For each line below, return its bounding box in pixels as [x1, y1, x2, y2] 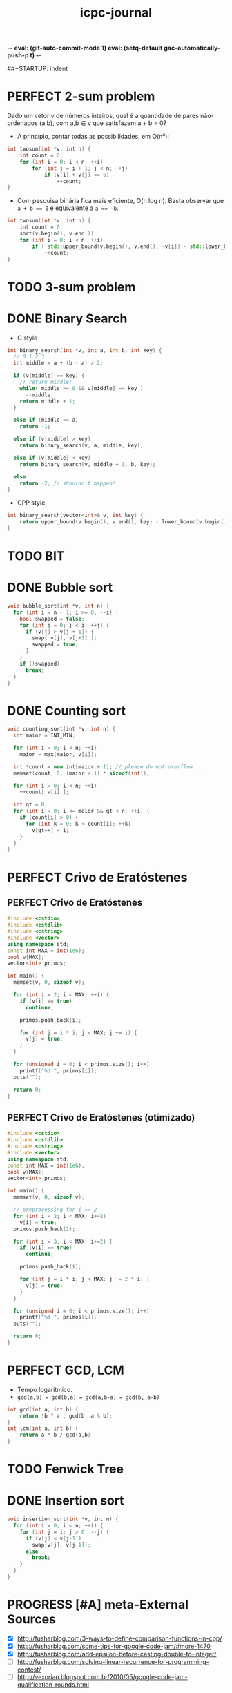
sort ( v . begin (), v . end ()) [19, 230, 95, 237]
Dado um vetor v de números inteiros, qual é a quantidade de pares [7, 112, 199, 120]
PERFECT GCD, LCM [7, 1362, 124, 1378]
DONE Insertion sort [7, 1493, 124, 1509]
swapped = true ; [32, 641, 79, 648]
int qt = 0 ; [13, 801, 48, 809]
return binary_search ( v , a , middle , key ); [19, 442, 144, 449]
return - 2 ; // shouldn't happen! [19, 480, 116, 487]
